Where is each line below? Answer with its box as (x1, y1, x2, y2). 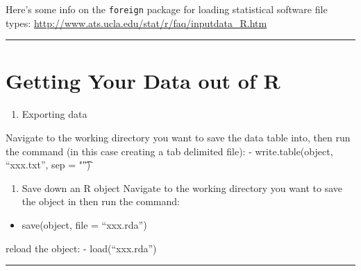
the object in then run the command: (22, 194, 180, 209)
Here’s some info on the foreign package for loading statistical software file (6, 2, 328, 16)
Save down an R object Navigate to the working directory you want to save (22, 180, 342, 195)
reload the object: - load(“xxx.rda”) (6, 241, 157, 255)
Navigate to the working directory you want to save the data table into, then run (6, 130, 351, 144)
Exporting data (22, 107, 87, 121)
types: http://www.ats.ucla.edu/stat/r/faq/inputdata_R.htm (6, 15, 267, 30)
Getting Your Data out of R (6, 67, 280, 95)
